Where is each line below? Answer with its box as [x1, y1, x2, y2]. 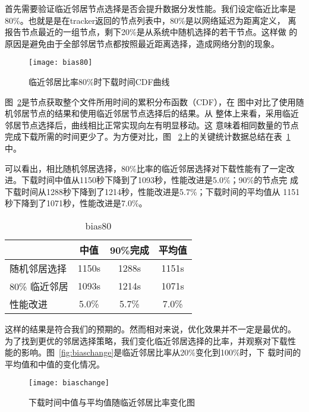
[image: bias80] [29, 58, 93, 67]
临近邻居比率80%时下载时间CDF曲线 [29, 76, 170, 88]
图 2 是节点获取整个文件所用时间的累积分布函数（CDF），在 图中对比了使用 [5, 95, 296, 108]
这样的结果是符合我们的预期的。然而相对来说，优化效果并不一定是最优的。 [5, 322, 296, 335]
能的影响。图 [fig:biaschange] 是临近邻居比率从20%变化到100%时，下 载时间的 [5, 346, 301, 358]
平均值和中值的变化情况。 [5, 357, 105, 370]
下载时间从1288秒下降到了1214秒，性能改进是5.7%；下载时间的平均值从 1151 [5, 185, 300, 197]
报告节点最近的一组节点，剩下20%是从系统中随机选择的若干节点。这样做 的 [5, 26, 298, 38]
